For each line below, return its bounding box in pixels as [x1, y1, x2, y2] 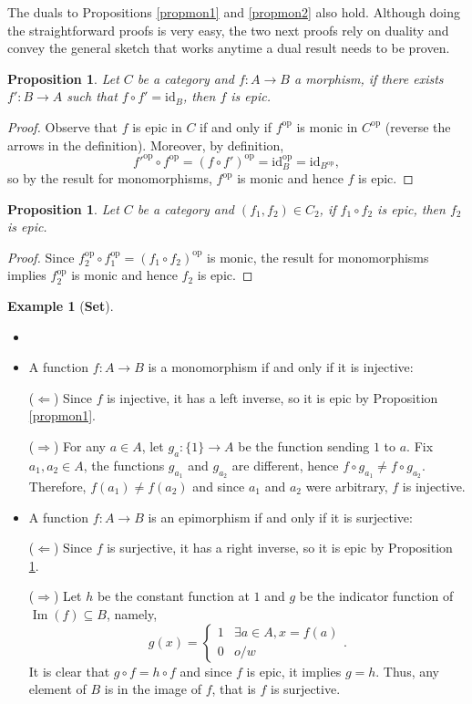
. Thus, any [375, 661, 439, 680]
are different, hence [231, 455, 339, 474]
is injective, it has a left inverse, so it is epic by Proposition [107, 388, 438, 407]
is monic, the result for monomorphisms [207, 247, 429, 266]
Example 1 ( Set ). [7, 296, 114, 316]
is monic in [296, 117, 358, 136]
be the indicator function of [299, 586, 454, 606]
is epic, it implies [246, 661, 342, 680]
